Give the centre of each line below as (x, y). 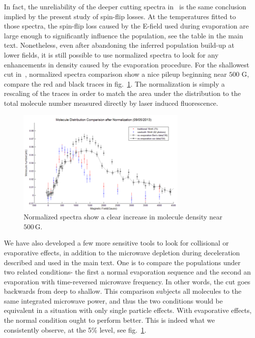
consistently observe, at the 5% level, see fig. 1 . (75, 329)
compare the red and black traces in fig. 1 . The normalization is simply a (114, 83)
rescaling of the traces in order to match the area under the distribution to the (122, 93)
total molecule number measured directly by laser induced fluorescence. (111, 103)
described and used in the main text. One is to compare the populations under (122, 262)
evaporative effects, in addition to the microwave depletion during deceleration (122, 252)
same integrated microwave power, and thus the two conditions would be (113, 300)
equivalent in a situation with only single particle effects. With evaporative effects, (128, 310)
